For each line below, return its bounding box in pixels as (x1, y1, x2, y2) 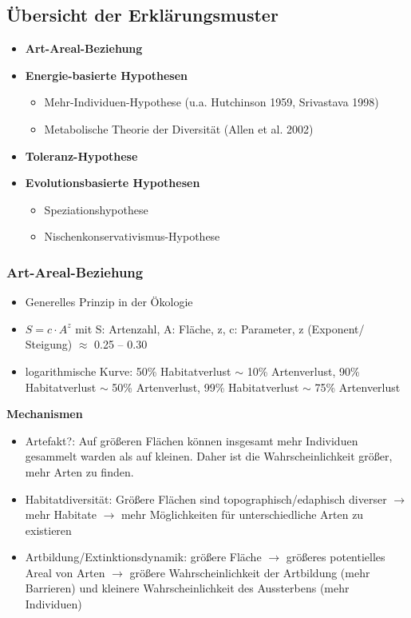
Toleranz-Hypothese (25, 147, 138, 164)
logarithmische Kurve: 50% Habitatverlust (25, 362, 231, 379)
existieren (25, 521, 72, 538)
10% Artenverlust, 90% (247, 362, 360, 379)
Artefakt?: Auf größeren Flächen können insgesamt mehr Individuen (25, 432, 358, 449)
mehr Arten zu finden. (25, 463, 134, 480)
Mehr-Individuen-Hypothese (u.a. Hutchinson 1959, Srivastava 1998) (44, 94, 379, 110)
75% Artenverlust (314, 378, 401, 395)
